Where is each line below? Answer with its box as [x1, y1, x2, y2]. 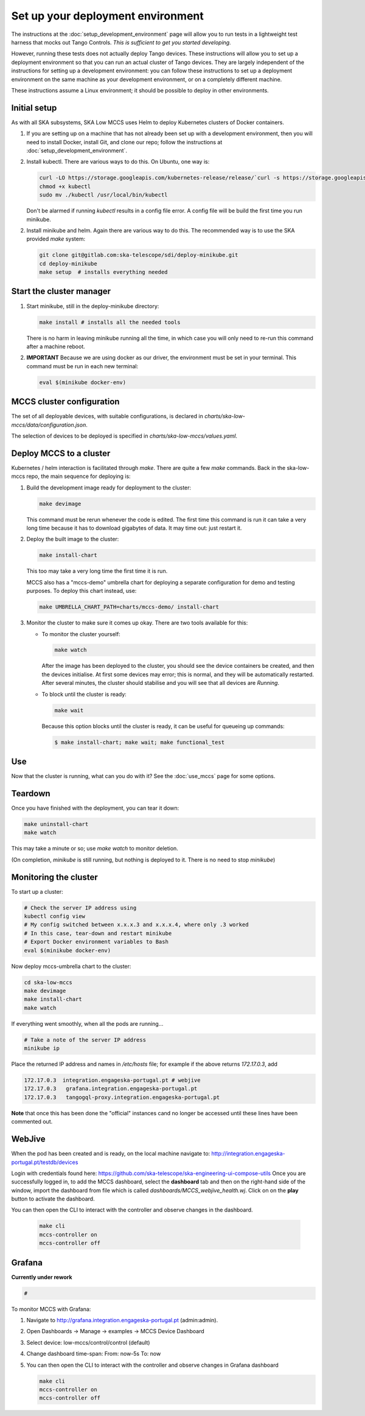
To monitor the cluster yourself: [41, 630, 121, 637]
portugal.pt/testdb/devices [11, 1158, 78, 1166]
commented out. [11, 1118, 53, 1126]
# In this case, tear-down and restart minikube [24, 930, 172, 937]
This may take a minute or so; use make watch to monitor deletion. [11, 845, 179, 852]
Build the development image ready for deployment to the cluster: [26, 484, 192, 491]
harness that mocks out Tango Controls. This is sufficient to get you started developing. [11, 38, 231, 46]
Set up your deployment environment [11, 9, 204, 23]
